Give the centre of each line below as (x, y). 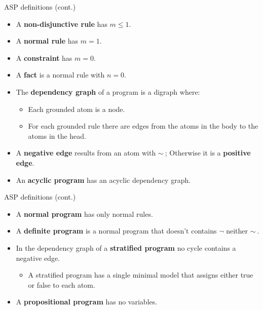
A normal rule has (47, 41)
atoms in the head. (57, 135)
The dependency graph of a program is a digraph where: (108, 91)
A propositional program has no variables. (87, 302)
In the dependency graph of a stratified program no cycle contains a (126, 247)
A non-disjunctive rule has (62, 24)
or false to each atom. (62, 284)
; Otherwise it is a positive (208, 153)
